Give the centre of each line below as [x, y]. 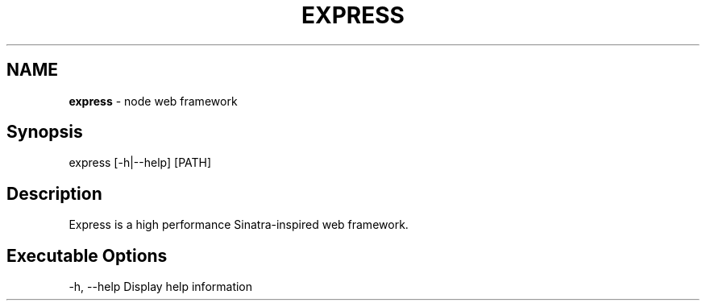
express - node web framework [153, 101]
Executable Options [87, 255]
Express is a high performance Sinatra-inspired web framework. [239, 225]
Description [54, 193]
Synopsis [45, 132]
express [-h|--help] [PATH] [140, 163]
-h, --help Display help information [161, 287]
